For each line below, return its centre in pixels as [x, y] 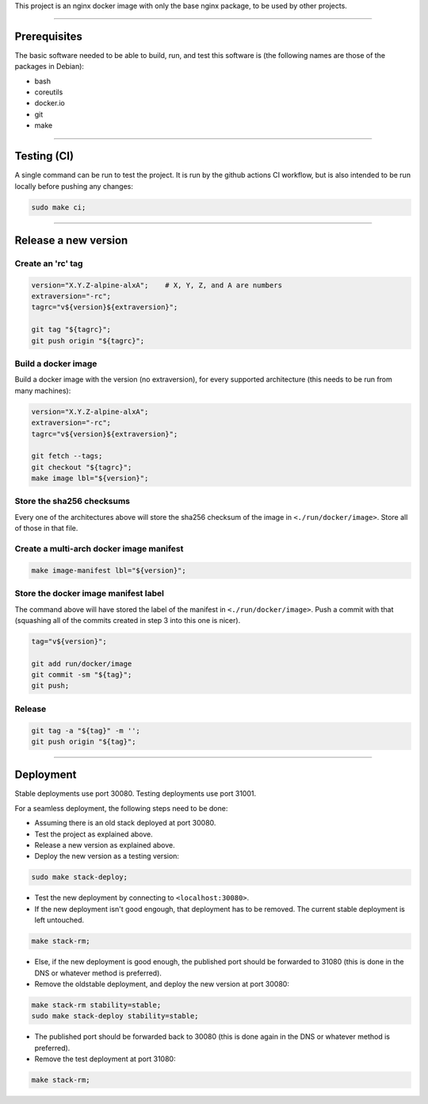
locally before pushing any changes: [74, 186]
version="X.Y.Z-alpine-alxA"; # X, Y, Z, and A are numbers [157, 285]
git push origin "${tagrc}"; [88, 340]
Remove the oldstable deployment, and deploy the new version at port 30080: [162, 983]
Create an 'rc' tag [49, 263]
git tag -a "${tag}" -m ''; [86, 731]
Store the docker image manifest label [89, 594]
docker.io [50, 103]
